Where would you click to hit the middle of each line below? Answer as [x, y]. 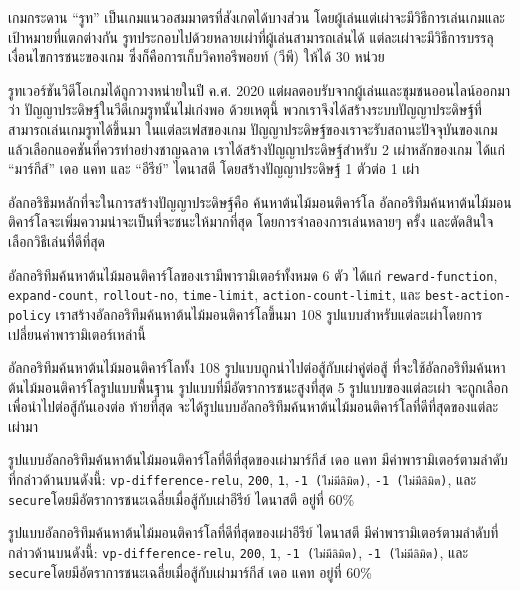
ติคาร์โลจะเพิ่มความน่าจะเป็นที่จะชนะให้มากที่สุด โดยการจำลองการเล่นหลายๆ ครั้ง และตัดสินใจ [251, 221]
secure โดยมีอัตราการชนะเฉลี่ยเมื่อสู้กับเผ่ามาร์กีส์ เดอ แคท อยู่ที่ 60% [190, 571]
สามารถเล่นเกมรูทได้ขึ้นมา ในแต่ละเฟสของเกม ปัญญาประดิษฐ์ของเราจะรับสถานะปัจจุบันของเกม [253, 128]
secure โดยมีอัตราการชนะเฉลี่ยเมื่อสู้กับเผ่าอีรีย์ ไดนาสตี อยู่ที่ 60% [181, 498]
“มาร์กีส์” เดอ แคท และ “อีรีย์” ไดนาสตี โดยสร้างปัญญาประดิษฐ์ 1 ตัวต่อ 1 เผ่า [214, 168]
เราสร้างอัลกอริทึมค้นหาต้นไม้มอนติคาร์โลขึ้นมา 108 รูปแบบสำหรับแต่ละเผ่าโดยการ [269, 313]
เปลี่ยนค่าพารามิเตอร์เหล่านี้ [77, 333]
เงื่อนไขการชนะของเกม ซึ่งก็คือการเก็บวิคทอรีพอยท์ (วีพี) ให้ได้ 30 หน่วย [196, 56]
